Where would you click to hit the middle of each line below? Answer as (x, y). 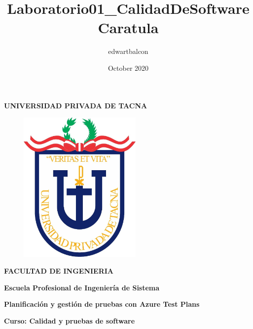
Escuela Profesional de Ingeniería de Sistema (82, 287)
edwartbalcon (128, 51)
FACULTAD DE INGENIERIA (59, 271)
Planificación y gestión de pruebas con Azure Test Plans (102, 304)
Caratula (128, 27)
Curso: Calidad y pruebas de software (70, 320)
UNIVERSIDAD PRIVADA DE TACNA (76, 105)
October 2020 (128, 68)
